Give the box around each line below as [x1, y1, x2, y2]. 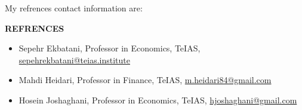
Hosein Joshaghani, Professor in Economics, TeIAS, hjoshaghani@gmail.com [19, 93, 297, 106]
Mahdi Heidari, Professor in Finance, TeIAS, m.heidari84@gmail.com [19, 74, 272, 86]
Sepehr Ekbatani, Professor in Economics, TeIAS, [19, 42, 201, 54]
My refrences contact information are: [5, 2, 143, 14]
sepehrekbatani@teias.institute [19, 53, 130, 66]
